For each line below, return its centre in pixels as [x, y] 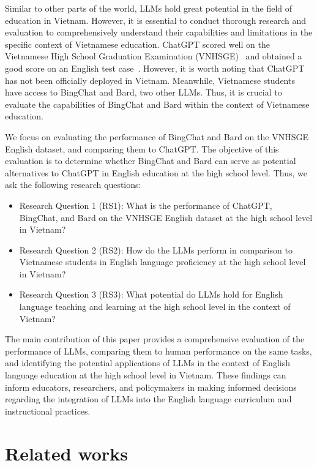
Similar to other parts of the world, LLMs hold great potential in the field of [148, 8]
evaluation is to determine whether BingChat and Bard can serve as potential [151, 161]
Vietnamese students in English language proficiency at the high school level [162, 262]
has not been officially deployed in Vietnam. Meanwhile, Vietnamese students [150, 80]
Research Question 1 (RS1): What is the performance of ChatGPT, [146, 205]
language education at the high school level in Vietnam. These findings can [146, 375]
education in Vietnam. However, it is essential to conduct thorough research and [155, 20]
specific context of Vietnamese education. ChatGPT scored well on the [137, 44]
